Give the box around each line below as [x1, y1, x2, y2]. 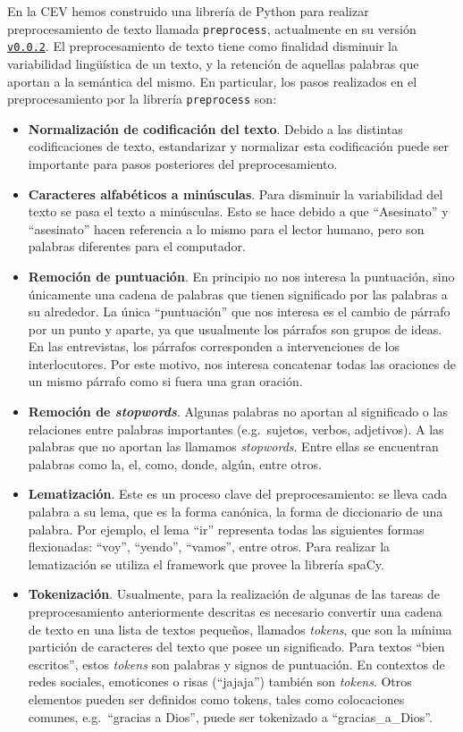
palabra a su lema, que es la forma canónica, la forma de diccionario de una [28, 502, 443, 521]
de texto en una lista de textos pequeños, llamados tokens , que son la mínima [28, 619, 452, 638]
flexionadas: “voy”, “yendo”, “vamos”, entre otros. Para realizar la [28, 537, 391, 556]
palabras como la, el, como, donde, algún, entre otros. [28, 454, 322, 473]
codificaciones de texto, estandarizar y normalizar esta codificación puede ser [28, 137, 450, 156]
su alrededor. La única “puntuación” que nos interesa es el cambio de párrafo [28, 302, 450, 321]
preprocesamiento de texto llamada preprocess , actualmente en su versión [7, 19, 417, 38]
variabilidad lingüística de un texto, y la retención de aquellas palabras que [7, 54, 419, 72]
